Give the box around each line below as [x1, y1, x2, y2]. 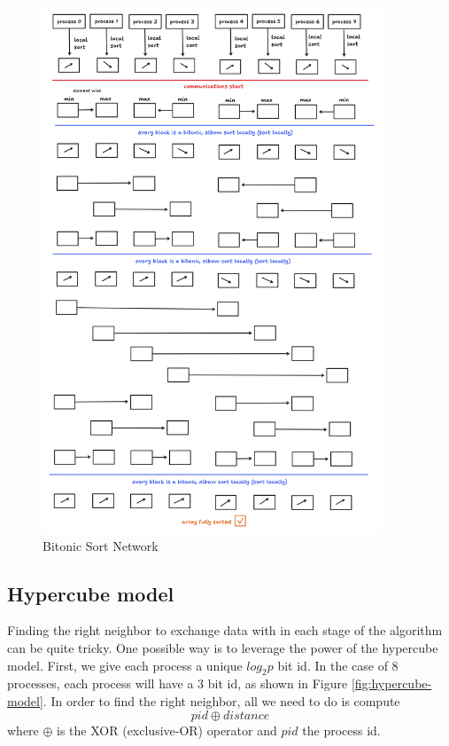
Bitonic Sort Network [43, 536, 159, 554]
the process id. [302, 720, 381, 739]
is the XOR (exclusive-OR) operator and [57, 720, 277, 739]
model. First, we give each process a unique [7, 656, 243, 674]
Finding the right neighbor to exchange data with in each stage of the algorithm [7, 621, 443, 640]
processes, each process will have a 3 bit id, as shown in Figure [7, 674, 348, 693]
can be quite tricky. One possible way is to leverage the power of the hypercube [7, 638, 438, 656]
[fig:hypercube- [351, 674, 432, 693]
